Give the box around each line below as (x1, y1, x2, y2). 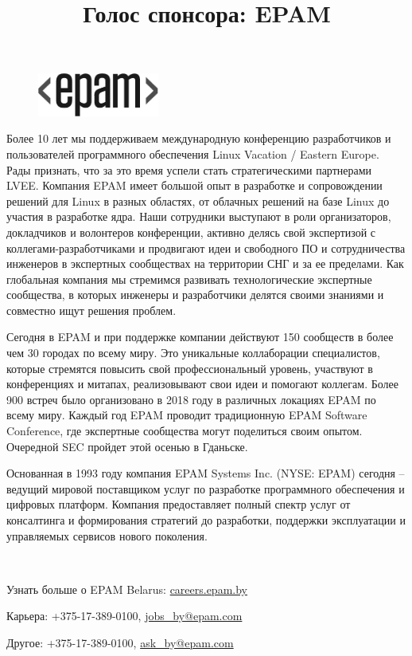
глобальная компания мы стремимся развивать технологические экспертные (6, 270, 372, 287)
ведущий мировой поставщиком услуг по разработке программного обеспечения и (6, 480, 405, 497)
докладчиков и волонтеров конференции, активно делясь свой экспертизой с (6, 223, 376, 240)
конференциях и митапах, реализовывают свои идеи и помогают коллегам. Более (6, 375, 398, 392)
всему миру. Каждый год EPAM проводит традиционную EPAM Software (6, 407, 367, 423)
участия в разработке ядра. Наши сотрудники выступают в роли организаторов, (6, 208, 391, 225)
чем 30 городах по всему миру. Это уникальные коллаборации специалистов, (6, 344, 380, 361)
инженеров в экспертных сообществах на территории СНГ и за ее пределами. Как (6, 255, 404, 272)
